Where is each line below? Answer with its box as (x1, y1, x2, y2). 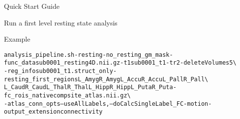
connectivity (60, 108, 103, 116)
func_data (4, 59, 36, 67)
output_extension (4, 108, 60, 116)
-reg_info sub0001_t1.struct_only (4, 68, 113, 75)
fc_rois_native (4, 92, 54, 99)
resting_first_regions (4, 75, 78, 83)
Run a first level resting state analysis (4, 17, 118, 27)
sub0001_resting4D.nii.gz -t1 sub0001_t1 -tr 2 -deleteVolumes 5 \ (35, 59, 237, 67)
